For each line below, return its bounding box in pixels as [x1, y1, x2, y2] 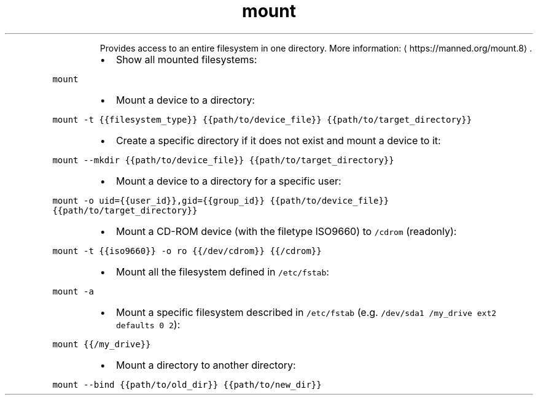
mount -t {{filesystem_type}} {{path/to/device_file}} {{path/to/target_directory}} [52, 114, 472, 125]
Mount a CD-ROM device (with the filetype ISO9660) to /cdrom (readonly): [115, 225, 457, 237]
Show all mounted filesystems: [115, 53, 257, 66]
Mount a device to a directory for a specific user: [115, 174, 341, 187]
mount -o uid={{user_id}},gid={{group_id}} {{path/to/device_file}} [52, 195, 389, 206]
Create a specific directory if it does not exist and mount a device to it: [115, 134, 441, 147]
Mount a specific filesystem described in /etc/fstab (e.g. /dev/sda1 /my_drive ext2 [115, 306, 497, 318]
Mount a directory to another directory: [115, 358, 296, 371]
